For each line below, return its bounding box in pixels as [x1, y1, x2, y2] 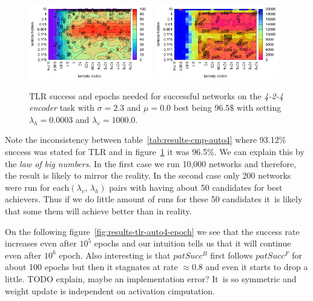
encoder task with [29, 101, 94, 114]
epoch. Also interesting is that [59, 248, 171, 261]
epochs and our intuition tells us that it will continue [94, 237, 291, 250]
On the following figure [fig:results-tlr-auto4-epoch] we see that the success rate [5, 225, 300, 237]
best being [173, 101, 212, 114]
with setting [237, 101, 282, 114]
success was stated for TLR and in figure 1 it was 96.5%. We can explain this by [5, 145, 305, 158]
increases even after [5, 237, 77, 250]
